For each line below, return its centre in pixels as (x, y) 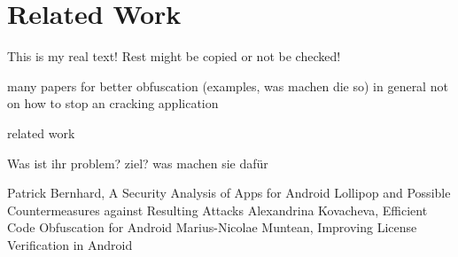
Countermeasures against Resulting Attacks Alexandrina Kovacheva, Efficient (217, 210)
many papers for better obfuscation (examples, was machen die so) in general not (228, 86)
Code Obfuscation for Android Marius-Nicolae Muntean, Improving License (212, 227)
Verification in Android (70, 244)
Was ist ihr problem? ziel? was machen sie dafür (138, 163)
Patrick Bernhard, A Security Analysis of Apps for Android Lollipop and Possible (229, 193)
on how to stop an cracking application (113, 103)
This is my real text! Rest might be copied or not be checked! (174, 56)
